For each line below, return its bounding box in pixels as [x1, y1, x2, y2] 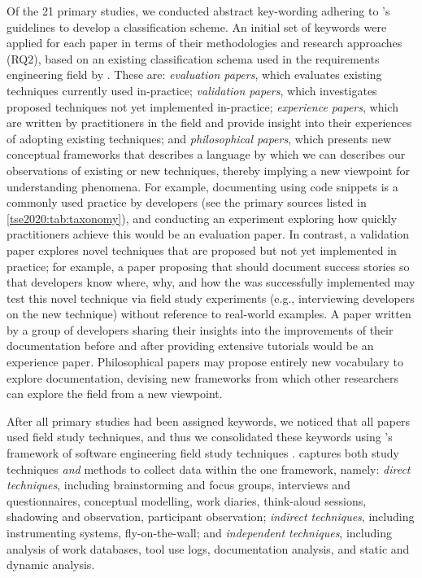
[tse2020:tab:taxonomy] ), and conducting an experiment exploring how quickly [7, 209, 398, 226]
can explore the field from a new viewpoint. [7, 385, 223, 402]
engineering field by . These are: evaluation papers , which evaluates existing [7, 66, 382, 83]
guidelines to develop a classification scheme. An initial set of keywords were [7, 18, 387, 35]
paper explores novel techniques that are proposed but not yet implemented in [7, 241, 397, 258]
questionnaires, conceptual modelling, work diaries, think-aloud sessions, [7, 492, 367, 509]
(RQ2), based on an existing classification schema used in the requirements [7, 50, 380, 67]
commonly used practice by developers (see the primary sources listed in [7, 194, 367, 211]
